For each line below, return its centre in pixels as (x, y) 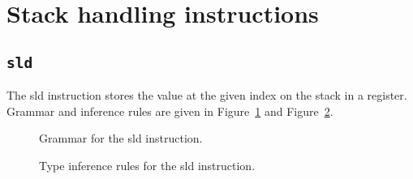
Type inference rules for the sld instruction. (147, 165)
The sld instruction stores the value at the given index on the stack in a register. (207, 95)
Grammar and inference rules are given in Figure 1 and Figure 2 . (170, 111)
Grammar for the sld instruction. (121, 138)
